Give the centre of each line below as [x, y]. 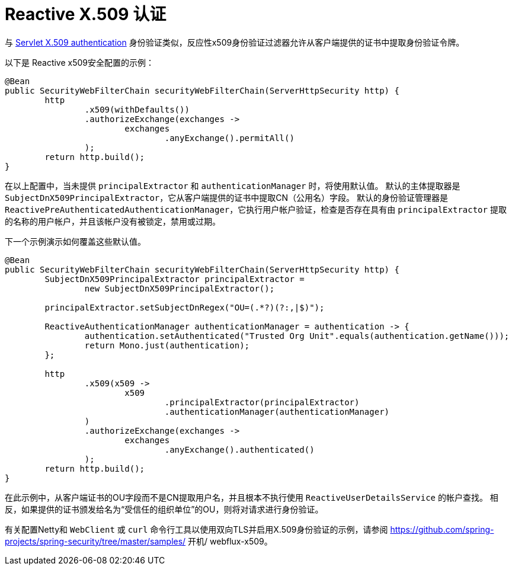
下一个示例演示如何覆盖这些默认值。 [75, 241]
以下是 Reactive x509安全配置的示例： [80, 62]
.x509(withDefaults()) [137, 109]
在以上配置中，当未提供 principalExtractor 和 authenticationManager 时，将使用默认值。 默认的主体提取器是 [233, 185]
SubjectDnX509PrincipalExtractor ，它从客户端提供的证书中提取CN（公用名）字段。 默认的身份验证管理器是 [227, 197]
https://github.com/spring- [442, 529]
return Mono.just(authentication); [167, 345]
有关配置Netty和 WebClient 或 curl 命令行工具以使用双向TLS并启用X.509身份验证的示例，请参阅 [196, 529]
